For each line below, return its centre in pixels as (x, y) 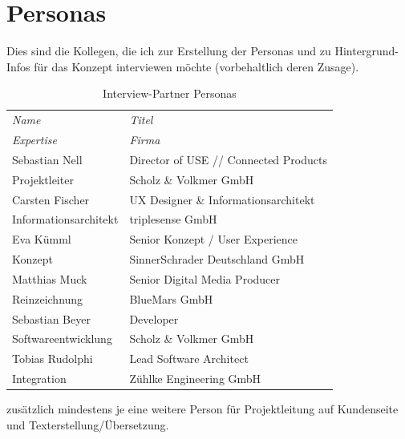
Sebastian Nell (47, 159)
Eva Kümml (42, 239)
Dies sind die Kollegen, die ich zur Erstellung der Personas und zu (169, 51)
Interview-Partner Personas (170, 93)
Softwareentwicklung (62, 338)
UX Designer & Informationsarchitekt (222, 199)
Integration (39, 379)
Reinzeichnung (48, 298)
